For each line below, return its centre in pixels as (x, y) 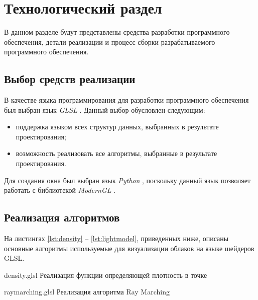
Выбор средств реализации (70, 79)
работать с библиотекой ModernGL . (60, 190)
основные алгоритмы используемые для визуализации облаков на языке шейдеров (129, 248)
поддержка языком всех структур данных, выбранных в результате (117, 127)
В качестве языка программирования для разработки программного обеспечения (126, 100)
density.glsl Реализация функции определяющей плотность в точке (106, 275)
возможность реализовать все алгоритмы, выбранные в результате (116, 153)
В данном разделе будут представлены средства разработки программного (117, 32)
